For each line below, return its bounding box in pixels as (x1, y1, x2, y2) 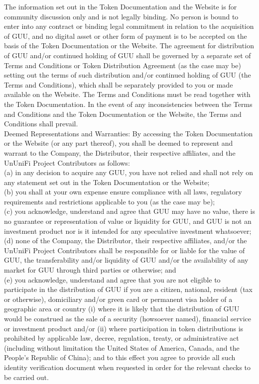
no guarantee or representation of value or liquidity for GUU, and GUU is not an (4, 216, 252, 226)
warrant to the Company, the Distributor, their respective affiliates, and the (4, 147, 236, 158)
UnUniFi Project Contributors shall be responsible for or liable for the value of (4, 245, 245, 255)
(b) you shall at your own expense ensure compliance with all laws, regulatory (4, 187, 242, 197)
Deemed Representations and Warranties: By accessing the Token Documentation (4, 128, 253, 138)
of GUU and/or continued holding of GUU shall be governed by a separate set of (4, 50, 251, 60)
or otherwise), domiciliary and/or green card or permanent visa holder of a (4, 293, 233, 304)
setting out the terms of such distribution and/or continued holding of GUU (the (4, 70, 251, 80)
